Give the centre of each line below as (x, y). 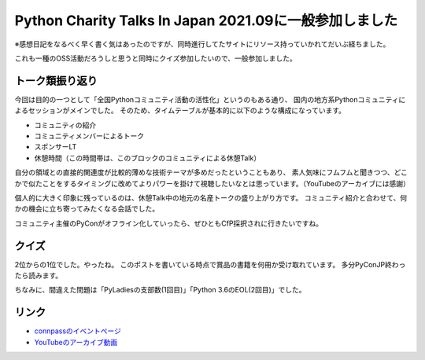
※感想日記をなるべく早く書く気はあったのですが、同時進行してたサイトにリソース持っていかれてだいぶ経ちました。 (202, 44)
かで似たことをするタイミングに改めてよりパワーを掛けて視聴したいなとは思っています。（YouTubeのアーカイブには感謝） (213, 183)
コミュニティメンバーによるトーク (89, 136)
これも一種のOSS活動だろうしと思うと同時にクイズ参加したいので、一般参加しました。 (155, 58)
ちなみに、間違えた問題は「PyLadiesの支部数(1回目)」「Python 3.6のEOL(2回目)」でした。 (160, 290)
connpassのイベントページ (78, 331)
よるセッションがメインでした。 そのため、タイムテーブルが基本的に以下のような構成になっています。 (180, 111)
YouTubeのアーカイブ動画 (76, 342)
